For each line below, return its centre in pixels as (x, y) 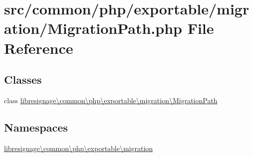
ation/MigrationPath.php (93, 28)
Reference (39, 48)
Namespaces (36, 127)
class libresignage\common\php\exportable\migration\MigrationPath (111, 100)
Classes (23, 79)
